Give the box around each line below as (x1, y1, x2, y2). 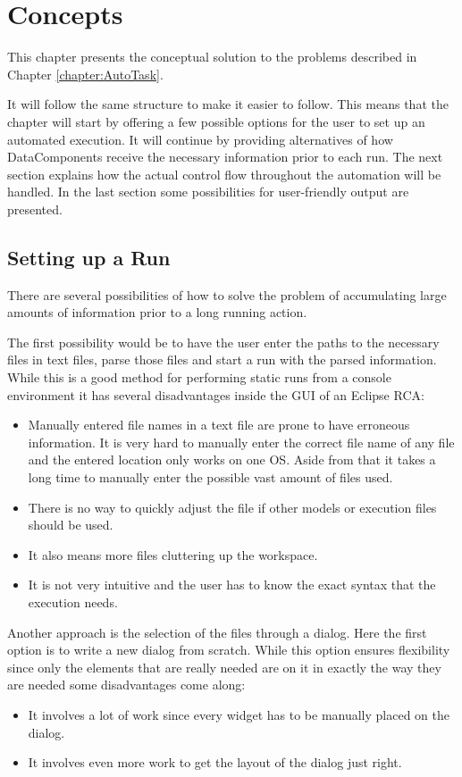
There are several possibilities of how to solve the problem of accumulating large (7, 285, 447, 304)
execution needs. (28, 592, 118, 611)
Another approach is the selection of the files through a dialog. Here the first (7, 622, 427, 641)
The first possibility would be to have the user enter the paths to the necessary (7, 332, 440, 351)
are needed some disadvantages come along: (7, 675, 246, 694)
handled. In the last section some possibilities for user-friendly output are (7, 182, 409, 201)
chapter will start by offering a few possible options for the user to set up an (7, 112, 425, 130)
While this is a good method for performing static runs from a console (7, 368, 391, 387)
